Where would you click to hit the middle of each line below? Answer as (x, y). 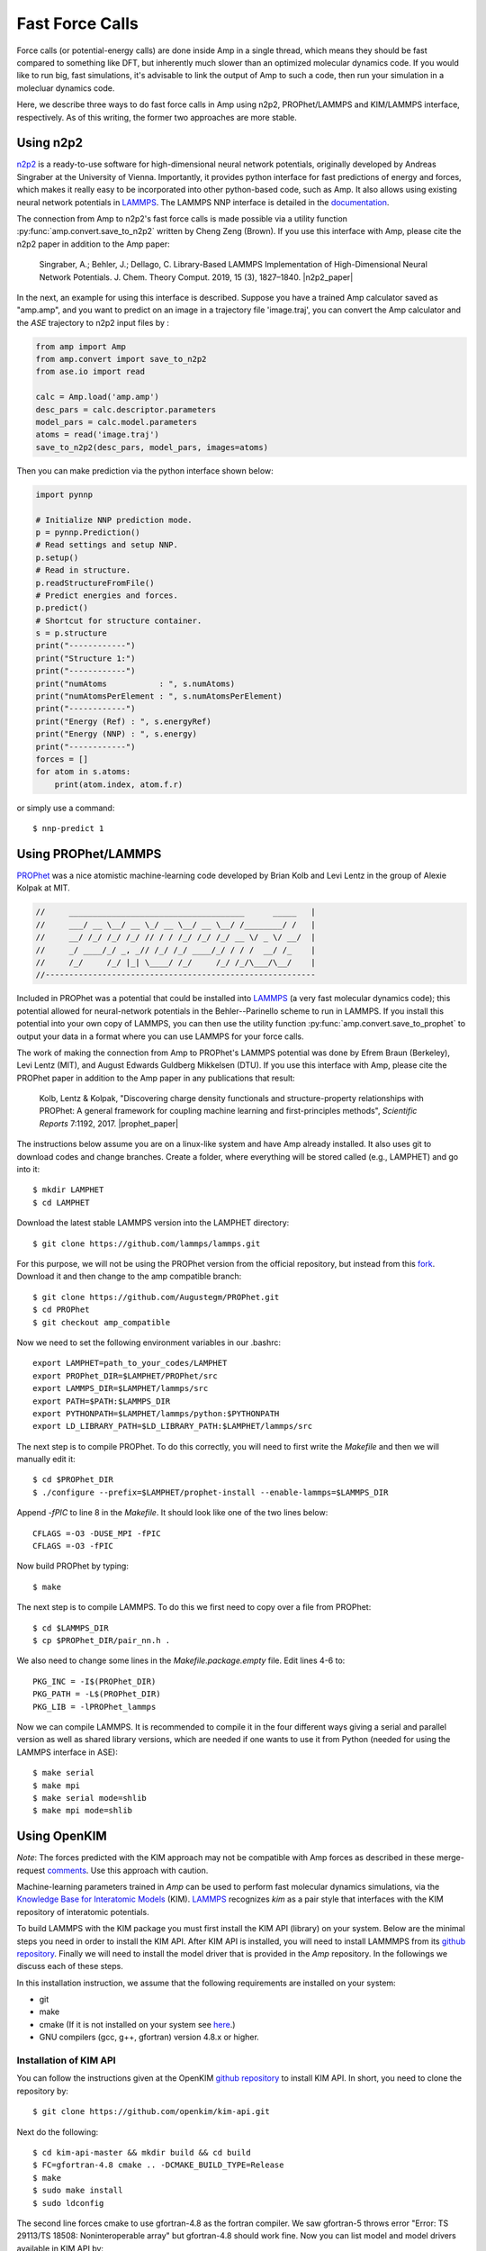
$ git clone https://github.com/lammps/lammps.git (147, 1243)
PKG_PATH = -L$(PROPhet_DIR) (97, 1694)
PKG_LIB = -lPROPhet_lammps (94, 1707)
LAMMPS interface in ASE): (67, 1752)
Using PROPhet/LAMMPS (89, 854)
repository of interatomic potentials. (83, 1912)
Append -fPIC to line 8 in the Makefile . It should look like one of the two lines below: (172, 1513)
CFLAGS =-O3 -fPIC (73, 1546)
